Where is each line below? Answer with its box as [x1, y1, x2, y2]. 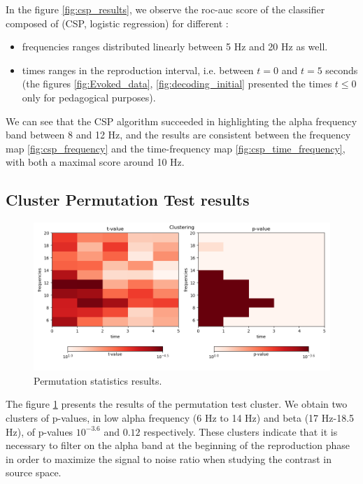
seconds [325, 62, 358, 77]
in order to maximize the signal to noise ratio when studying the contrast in [6, 451, 332, 466]
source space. [6, 465, 62, 480]
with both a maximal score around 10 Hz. [6, 155, 185, 169]
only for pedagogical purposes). [22, 90, 156, 104]
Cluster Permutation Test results [6, 189, 250, 211]
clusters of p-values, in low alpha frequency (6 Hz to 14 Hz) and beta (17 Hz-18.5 [6, 410, 355, 425]
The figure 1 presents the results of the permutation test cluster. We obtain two [6, 397, 348, 411]
